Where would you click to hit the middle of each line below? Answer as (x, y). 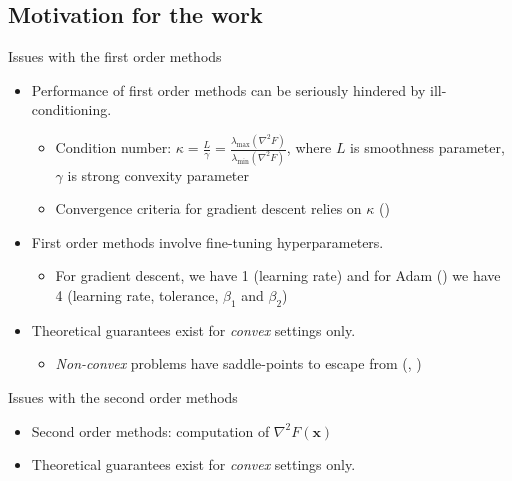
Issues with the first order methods (115, 56)
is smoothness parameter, (427, 147)
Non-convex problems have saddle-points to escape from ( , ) (238, 363)
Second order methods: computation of (150, 430)
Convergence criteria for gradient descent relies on (208, 208)
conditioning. (71, 109)
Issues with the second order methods (123, 396)
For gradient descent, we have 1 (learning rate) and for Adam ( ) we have (278, 275)
